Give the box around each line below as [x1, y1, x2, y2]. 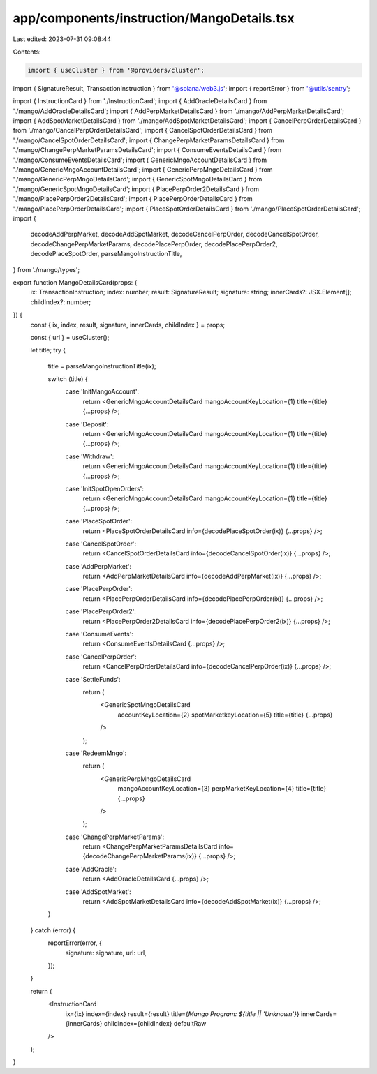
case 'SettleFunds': [65, 675, 121, 683]
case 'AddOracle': [65, 865, 117, 873]
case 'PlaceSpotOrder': [65, 517, 133, 525]
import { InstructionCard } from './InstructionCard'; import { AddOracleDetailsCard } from [13, 97, 267, 105]
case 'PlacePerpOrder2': [65, 607, 136, 616]
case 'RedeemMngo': [65, 749, 127, 757]
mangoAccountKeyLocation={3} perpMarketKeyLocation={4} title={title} [117, 784, 327, 793]
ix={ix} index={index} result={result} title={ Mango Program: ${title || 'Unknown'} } [65, 1009, 300, 1018]
